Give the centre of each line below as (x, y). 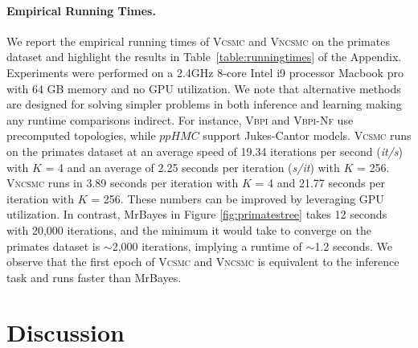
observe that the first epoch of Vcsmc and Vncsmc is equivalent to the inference (203, 262)
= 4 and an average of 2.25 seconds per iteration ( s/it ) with (193, 167)
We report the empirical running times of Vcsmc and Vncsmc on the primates (198, 41)
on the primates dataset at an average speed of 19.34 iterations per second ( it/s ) (205, 151)
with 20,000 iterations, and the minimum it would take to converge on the (189, 229)
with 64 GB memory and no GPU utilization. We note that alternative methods (204, 88)
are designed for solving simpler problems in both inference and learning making (204, 104)
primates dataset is (53, 246)
